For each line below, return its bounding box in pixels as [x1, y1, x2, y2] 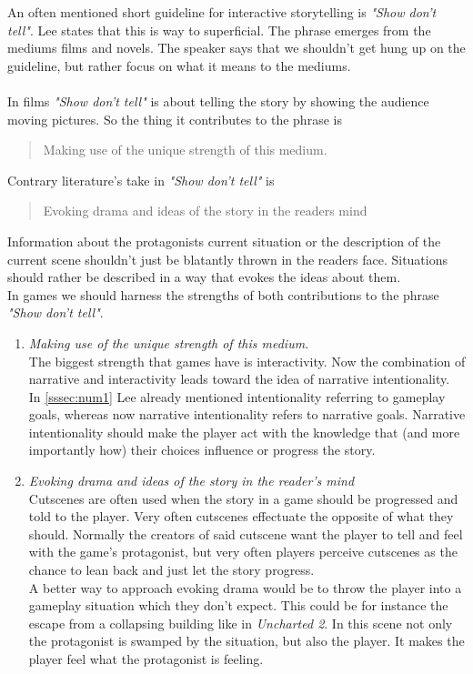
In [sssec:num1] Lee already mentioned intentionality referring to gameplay [28, 387, 446, 406]
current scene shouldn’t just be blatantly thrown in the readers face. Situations [7, 249, 448, 268]
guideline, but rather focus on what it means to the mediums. [7, 55, 351, 75]
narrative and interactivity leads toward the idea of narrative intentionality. [28, 369, 450, 388]
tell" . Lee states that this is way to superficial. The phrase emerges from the [7, 20, 431, 39]
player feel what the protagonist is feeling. [28, 649, 264, 668]
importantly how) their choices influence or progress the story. [28, 440, 376, 459]
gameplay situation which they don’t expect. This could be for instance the [28, 596, 448, 615]
